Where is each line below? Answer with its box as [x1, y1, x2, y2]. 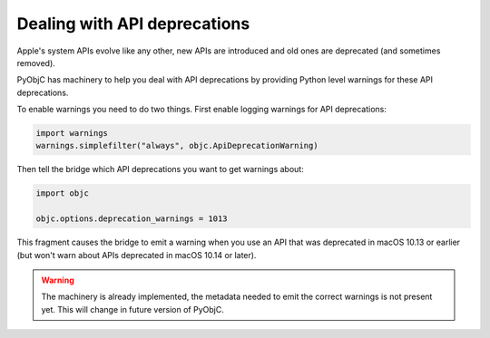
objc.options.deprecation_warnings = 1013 [35, 214, 228, 224]
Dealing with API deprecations [16, 14, 250, 34]
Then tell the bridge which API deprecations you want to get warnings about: [16, 164, 304, 175]
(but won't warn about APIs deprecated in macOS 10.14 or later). [16, 249, 257, 260]
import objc [35, 188, 90, 198]
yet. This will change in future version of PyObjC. [41, 304, 224, 314]
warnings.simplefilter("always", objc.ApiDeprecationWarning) [35, 140, 318, 151]
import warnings [35, 128, 109, 139]
